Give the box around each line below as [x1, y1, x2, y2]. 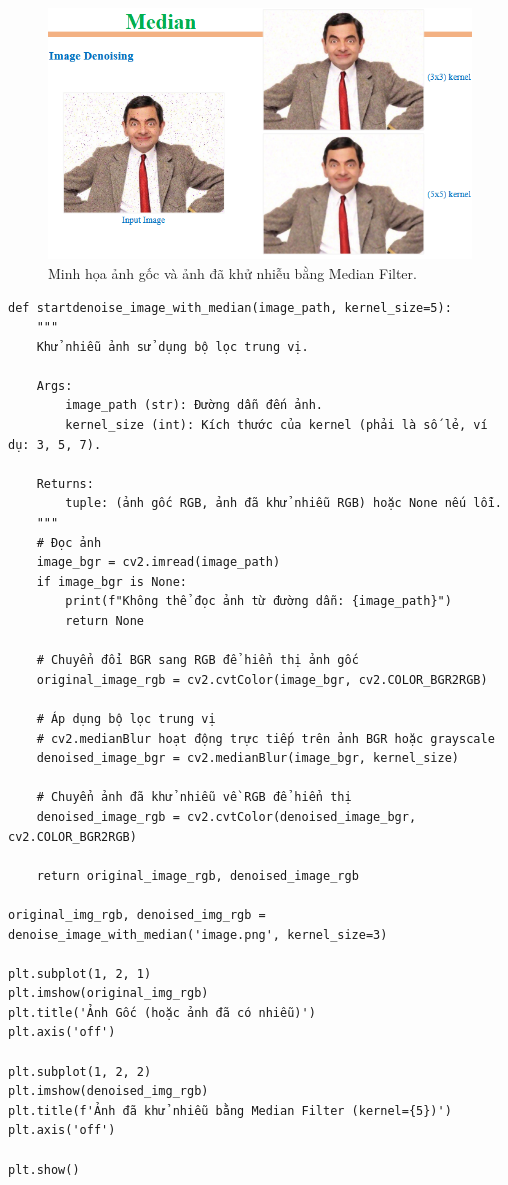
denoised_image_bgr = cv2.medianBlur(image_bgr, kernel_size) [36, 751, 460, 766]
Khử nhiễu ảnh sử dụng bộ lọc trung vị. [36, 339, 309, 354]
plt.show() [8, 1162, 80, 1177]
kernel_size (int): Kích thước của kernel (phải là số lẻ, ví [65, 418, 488, 433]
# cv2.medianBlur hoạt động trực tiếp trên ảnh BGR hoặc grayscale [36, 731, 495, 746]
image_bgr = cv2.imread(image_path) [36, 555, 281, 570]
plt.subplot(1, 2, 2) [8, 1064, 152, 1079]
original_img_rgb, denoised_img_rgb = [8, 907, 266, 922]
